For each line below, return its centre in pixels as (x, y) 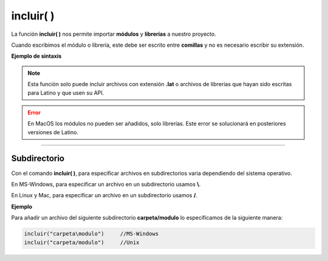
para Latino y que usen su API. (66, 93)
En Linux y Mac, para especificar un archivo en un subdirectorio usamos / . (104, 195)
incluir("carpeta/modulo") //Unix (82, 242)
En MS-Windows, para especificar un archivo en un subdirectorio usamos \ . (106, 184)
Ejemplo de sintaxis (36, 56)
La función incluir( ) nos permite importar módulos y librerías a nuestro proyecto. (114, 34)
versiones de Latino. (53, 132)
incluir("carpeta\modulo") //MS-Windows (91, 234)
